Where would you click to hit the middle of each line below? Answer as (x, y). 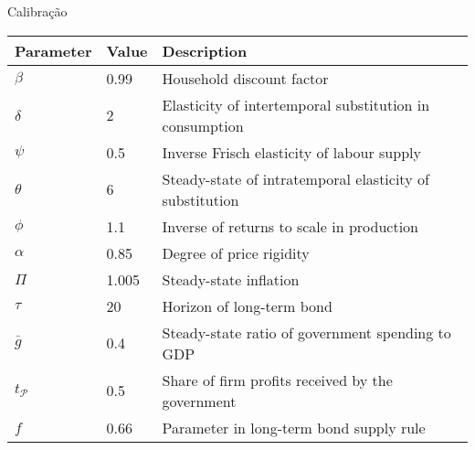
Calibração (37, 11)
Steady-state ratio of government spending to (306, 332)
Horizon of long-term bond (247, 305)
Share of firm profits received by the (277, 380)
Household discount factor (245, 78)
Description (205, 50)
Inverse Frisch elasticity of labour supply (291, 152)
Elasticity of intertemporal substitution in (296, 104)
